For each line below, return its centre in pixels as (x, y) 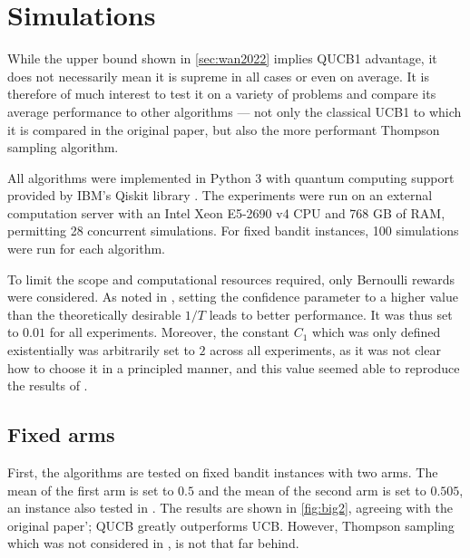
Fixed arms (61, 434)
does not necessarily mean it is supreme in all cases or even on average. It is (219, 76)
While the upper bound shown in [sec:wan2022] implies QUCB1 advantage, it (222, 58)
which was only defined (377, 332)
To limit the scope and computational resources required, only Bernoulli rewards (231, 279)
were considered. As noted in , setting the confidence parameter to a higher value (233, 297)
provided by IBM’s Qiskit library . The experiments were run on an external (220, 195)
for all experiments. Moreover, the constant (170, 332)
